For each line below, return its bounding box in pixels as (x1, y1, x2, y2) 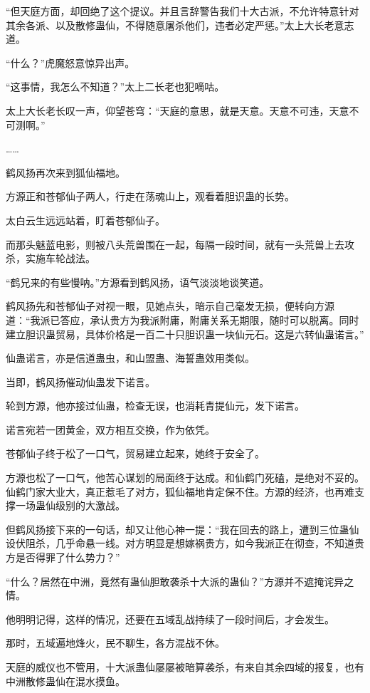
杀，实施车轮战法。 (6, 251, 95, 266)
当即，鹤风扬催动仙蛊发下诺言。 (6, 374, 155, 389)
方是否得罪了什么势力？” (6, 550, 120, 565)
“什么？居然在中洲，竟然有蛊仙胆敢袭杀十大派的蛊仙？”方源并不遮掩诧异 (6, 573, 344, 588)
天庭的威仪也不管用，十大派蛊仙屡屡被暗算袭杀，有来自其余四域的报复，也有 (6, 660, 364, 674)
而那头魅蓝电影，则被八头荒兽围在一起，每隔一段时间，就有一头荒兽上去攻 (6, 236, 354, 251)
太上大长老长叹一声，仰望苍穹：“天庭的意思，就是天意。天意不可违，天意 (6, 103, 349, 118)
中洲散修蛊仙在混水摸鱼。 (6, 673, 125, 688)
